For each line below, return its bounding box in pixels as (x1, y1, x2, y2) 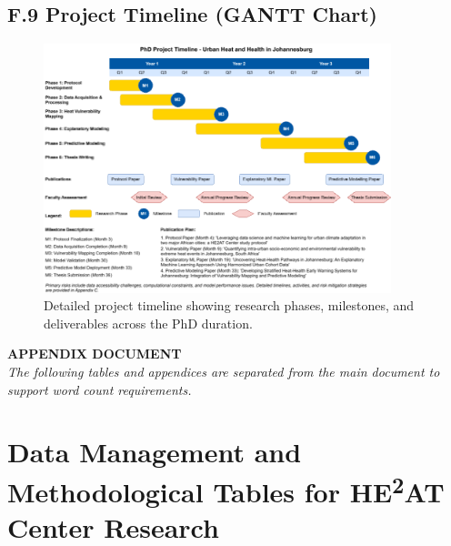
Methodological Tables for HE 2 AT (7, 469, 445, 510)
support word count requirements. (7, 379, 192, 399)
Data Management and (7, 433, 302, 470)
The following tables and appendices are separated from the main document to (7, 361, 440, 380)
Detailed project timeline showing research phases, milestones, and (44, 296, 415, 315)
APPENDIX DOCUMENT (7, 344, 182, 363)
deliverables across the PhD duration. (44, 313, 253, 332)
